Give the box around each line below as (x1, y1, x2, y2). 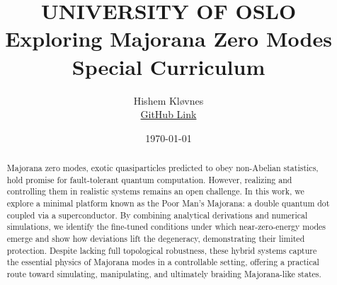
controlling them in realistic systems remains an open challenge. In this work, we (6, 185, 304, 197)
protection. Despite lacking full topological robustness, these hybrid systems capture (6, 244, 317, 256)
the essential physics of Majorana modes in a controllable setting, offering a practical (6, 256, 319, 268)
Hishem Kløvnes (133, 93, 204, 107)
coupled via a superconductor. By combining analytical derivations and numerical (6, 209, 308, 221)
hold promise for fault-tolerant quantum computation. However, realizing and (6, 173, 292, 185)
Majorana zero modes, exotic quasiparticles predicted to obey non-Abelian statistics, (6, 162, 319, 174)
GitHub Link (140, 107, 197, 122)
